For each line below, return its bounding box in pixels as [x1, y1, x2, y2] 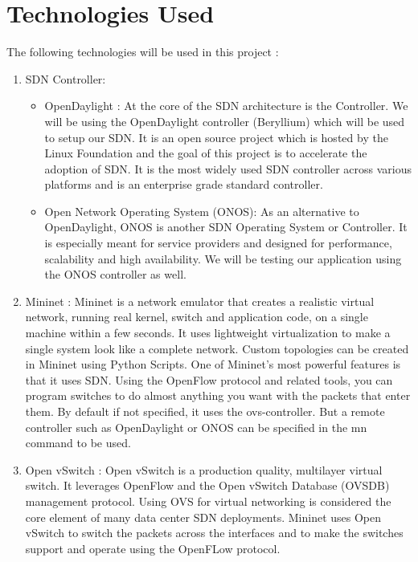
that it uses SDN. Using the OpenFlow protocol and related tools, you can [25, 371, 393, 388]
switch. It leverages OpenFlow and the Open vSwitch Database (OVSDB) [25, 477, 390, 494]
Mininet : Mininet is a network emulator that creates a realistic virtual [25, 292, 375, 309]
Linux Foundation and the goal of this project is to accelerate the [44, 145, 367, 161]
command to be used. [25, 434, 131, 451]
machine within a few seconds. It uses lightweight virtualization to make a [25, 324, 391, 341]
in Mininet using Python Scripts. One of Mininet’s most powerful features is [25, 356, 401, 373]
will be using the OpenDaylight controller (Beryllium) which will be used [44, 112, 405, 129]
